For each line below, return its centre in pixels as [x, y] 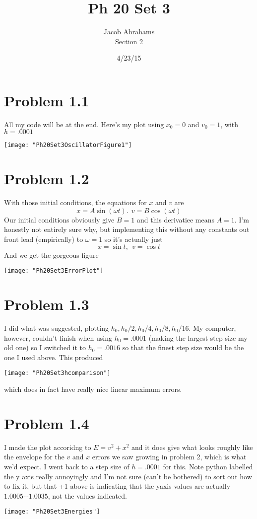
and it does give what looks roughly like [192, 447]
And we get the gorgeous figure [51, 255]
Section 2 [129, 41]
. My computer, [212, 328]
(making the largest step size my [198, 337]
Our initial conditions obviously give [59, 219]
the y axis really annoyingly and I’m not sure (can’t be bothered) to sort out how [128, 476]
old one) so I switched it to [45, 347]
